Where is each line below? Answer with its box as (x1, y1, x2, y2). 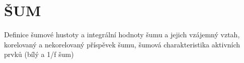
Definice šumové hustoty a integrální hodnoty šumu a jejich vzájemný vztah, (4, 29, 240, 40)
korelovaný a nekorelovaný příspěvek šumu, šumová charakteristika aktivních (4, 39, 240, 49)
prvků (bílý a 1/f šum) (4, 49, 74, 59)
